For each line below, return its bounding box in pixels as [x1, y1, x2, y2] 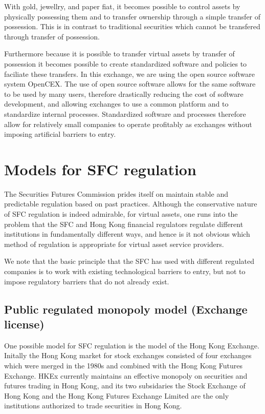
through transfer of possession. [4, 31, 100, 42]
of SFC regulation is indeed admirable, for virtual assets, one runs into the [4, 209, 238, 219]
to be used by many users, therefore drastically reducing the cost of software [4, 88, 244, 99]
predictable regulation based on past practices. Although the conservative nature [4, 198, 257, 209]
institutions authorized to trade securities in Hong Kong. [4, 400, 182, 411]
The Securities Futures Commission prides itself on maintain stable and [4, 188, 228, 199]
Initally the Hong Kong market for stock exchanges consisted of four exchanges [4, 350, 252, 361]
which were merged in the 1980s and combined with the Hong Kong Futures [4, 360, 242, 370]
